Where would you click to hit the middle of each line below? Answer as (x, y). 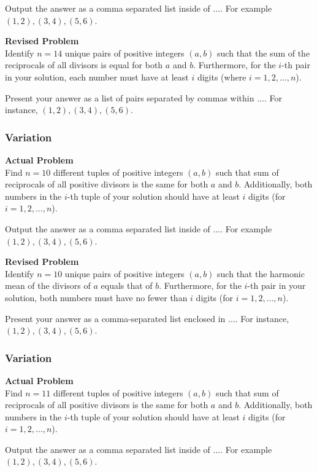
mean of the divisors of (48, 285)
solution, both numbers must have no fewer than (96, 297)
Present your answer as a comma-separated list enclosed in (115, 318)
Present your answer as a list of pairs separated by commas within (130, 97)
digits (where (222, 77)
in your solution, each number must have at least (97, 77)
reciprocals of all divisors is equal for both (84, 65)
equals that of (127, 285)
